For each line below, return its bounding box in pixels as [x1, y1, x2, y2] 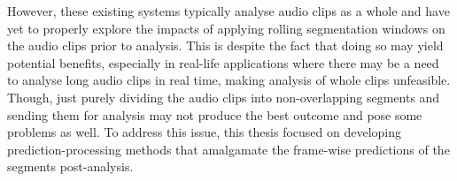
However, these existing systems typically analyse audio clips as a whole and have [7, 2, 450, 19]
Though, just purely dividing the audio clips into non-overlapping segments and [7, 87, 440, 106]
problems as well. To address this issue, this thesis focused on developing [7, 123, 402, 141]
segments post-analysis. [7, 157, 134, 176]
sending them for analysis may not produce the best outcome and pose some [7, 105, 422, 124]
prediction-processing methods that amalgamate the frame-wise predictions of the [7, 140, 450, 158]
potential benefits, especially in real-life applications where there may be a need [7, 53, 439, 72]
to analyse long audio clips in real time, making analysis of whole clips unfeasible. [7, 71, 451, 89]
